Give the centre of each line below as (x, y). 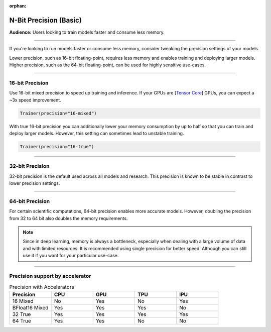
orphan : (18, 6)
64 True (22, 320)
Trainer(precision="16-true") (57, 146)
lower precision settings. (35, 183)
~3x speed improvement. (35, 100)
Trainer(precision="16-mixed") (58, 113)
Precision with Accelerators (42, 287)
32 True (22, 314)
